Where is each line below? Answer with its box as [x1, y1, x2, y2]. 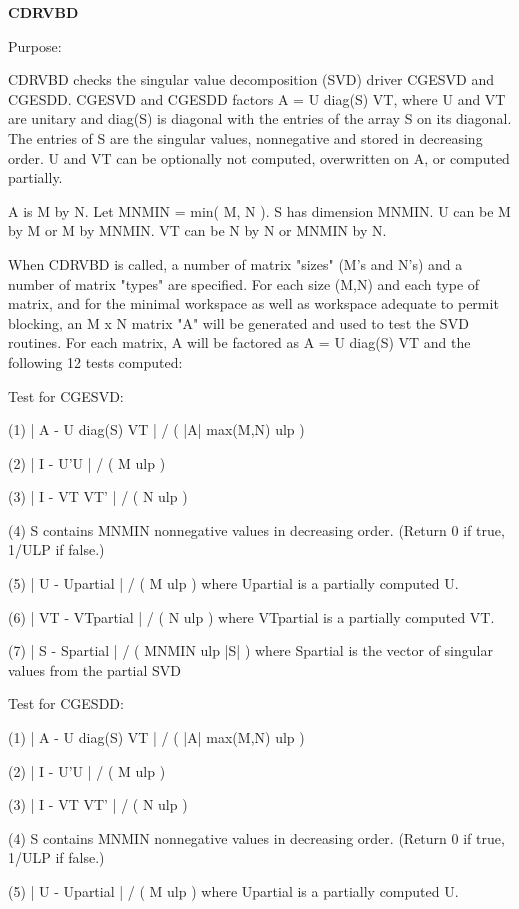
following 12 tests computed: [8, 351, 183, 372]
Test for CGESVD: [8, 385, 124, 406]
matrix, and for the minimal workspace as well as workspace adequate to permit [8, 293, 499, 314]
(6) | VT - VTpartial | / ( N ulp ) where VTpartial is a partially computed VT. [8, 606, 495, 627]
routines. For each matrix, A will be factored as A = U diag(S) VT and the [8, 332, 471, 353]
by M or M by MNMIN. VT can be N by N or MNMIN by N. [8, 220, 387, 241]
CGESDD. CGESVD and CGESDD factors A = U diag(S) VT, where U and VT [8, 88, 506, 109]
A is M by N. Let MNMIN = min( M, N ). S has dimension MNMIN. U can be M [8, 200, 511, 221]
